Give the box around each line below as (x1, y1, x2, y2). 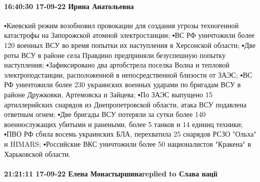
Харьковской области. (4, 148, 71, 159)
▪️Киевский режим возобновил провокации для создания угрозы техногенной (4, 20, 239, 30)
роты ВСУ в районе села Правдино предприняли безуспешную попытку (4, 49, 226, 60)
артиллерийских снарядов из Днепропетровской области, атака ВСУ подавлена (4, 99, 247, 109)
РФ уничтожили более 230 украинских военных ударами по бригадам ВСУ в (4, 79, 241, 90)
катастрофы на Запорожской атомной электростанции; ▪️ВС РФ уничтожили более (4, 30, 255, 40)
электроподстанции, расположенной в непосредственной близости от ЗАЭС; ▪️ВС (4, 69, 252, 80)
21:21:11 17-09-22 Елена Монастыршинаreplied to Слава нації (4, 168, 218, 178)
